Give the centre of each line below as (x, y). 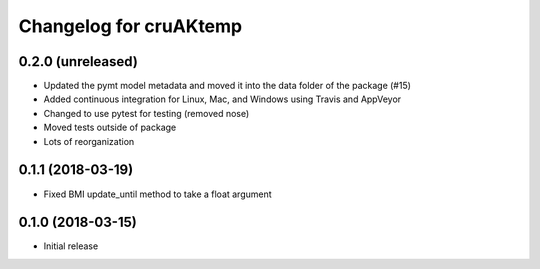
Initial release (71, 246)
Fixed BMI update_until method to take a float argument (157, 194)
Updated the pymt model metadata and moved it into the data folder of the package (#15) (227, 86)
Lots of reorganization (89, 141)
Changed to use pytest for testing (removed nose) (146, 113)
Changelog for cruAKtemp (130, 26)
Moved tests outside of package (110, 127)
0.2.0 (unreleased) (78, 61)
